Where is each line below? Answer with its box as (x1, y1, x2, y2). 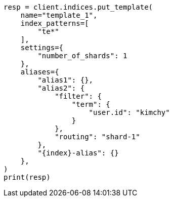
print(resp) (4, 173, 51, 181)
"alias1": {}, (37, 76, 94, 84)
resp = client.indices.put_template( (4, 3, 153, 11)
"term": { (71, 100, 110, 108)
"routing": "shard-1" (55, 133, 140, 141)
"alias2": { (37, 84, 85, 92)
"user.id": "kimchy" (89, 108, 170, 116)
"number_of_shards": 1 (37, 52, 127, 60)
